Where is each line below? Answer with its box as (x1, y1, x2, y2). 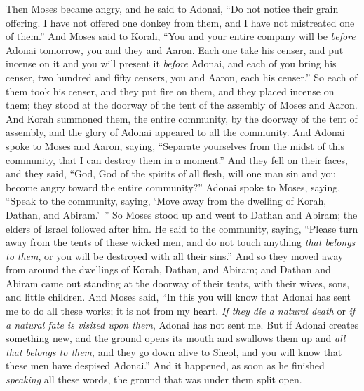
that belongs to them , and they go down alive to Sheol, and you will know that (6, 344, 342, 359)
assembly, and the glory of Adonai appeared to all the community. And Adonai (6, 125, 345, 139)
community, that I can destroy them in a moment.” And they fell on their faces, (6, 152, 348, 167)
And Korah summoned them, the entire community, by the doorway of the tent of (6, 111, 358, 125)
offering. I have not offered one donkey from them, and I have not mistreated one (6, 15, 355, 29)
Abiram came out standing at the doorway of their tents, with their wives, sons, (6, 275, 350, 290)
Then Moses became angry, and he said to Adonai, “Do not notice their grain (6, 1, 339, 15)
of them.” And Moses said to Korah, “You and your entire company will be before (6, 29, 356, 43)
